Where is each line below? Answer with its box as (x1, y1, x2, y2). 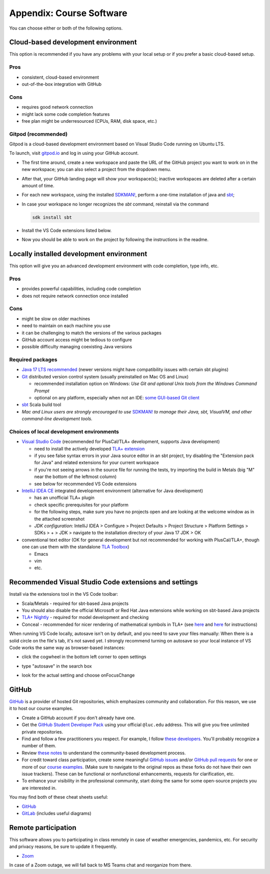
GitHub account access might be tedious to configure (21, 336, 132, 343)
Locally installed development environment (9, 250, 147, 258)
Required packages (9, 356, 57, 363)
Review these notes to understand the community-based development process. (21, 750, 186, 756)
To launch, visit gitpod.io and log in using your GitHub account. (9, 150, 139, 156)
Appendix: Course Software (9, 8, 127, 19)
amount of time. (21, 183, 54, 188)
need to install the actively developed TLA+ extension (34, 446, 145, 452)
